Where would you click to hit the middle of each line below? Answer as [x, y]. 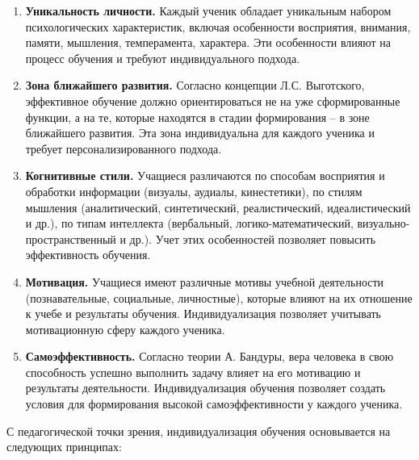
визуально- [383, 223]
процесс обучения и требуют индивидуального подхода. [163, 58]
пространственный [71, 238]
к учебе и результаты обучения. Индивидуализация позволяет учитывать [203, 314]
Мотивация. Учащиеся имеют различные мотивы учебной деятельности [205, 281]
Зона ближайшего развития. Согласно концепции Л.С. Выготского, [195, 85]
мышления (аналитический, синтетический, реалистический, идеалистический [218, 207]
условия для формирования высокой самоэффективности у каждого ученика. [214, 404]
